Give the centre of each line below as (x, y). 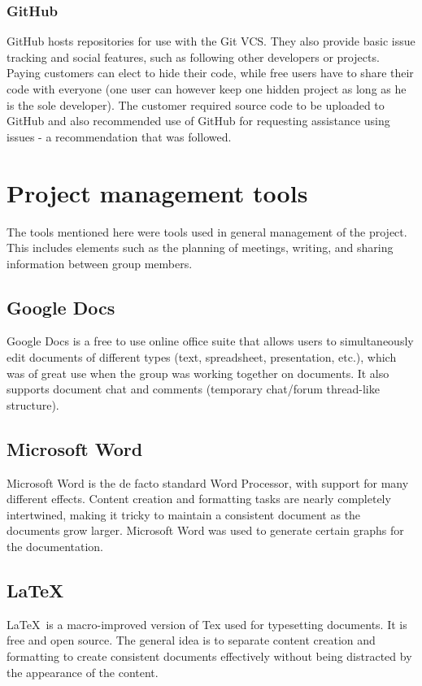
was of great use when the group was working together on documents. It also (198, 373)
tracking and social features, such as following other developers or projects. (193, 56)
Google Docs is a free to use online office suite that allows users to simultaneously (210, 341)
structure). (33, 404)
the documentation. (55, 547)
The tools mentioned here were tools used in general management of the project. (207, 231)
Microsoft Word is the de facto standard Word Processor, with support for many (208, 482)
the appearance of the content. (83, 672)
